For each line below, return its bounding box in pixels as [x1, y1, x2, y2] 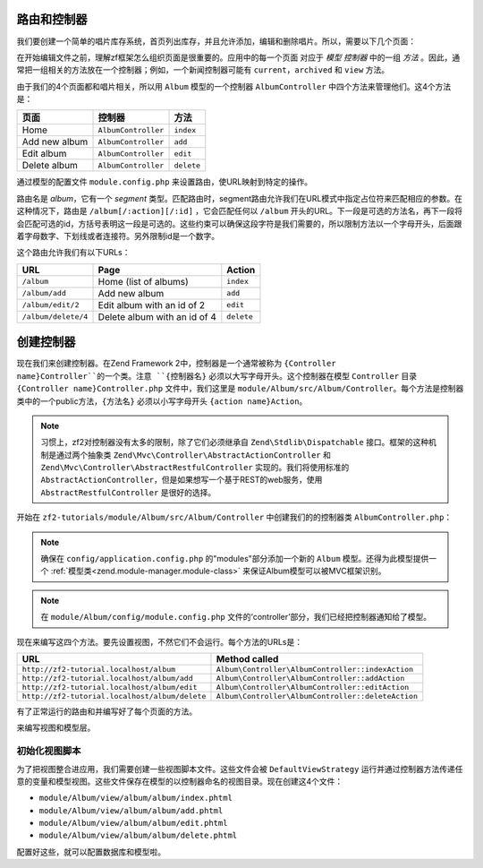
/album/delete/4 [21, 312, 89, 322]
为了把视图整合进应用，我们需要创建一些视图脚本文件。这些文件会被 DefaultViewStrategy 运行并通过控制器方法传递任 [16, 763, 464, 774]
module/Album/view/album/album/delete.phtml [38, 830, 238, 841]
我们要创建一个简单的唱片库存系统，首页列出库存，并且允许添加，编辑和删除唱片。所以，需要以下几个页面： [16, 36, 416, 47]
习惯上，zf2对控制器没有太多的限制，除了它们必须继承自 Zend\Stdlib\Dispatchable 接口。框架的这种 [40, 437, 429, 448]
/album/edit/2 [21, 300, 80, 310]
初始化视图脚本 [16, 744, 81, 757]
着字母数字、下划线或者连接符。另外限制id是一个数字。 [16, 231, 219, 242]
